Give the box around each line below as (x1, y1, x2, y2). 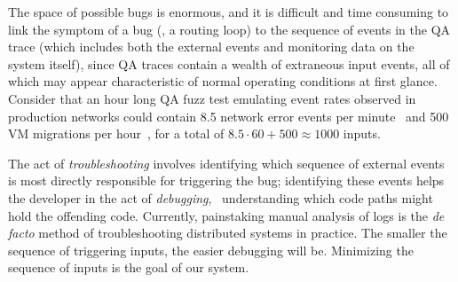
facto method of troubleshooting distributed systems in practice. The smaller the (8, 223, 447, 242)
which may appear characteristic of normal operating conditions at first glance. (8, 72, 438, 90)
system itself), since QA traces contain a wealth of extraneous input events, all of (8, 54, 450, 73)
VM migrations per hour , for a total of (8, 124, 225, 143)
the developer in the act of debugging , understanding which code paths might (8, 188, 433, 207)
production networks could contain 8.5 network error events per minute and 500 (8, 106, 449, 125)
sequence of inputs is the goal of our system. (8, 258, 249, 277)
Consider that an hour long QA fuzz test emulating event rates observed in (8, 89, 416, 107)
